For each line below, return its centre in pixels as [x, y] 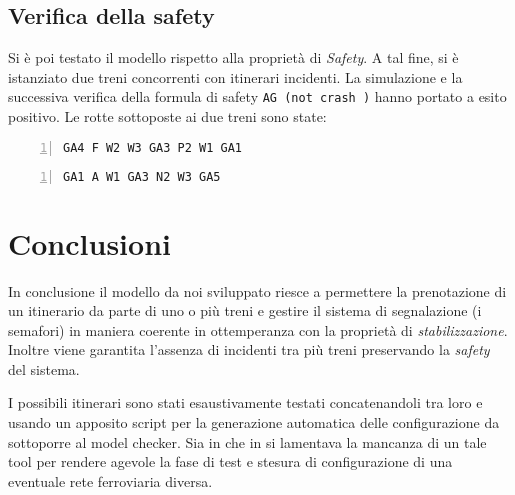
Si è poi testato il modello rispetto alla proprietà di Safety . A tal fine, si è [233, 57]
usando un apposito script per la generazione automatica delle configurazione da [254, 422]
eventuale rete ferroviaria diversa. [110, 480]
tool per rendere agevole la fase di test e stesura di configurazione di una [230, 461]
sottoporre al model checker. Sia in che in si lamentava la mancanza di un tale [247, 441]
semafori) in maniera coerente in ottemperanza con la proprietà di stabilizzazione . [258, 329]
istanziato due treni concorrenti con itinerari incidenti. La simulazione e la [235, 76]
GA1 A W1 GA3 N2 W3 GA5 [142, 176]
